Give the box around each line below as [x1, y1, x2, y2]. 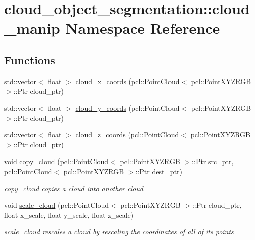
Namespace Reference [65, 18, 220, 38]
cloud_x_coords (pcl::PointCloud [75, 75, 180, 86]
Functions [4, 52, 55, 67]
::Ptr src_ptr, [192, 156, 234, 167]
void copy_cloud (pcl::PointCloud [4, 156, 109, 167]
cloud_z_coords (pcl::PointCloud [75, 129, 179, 140]
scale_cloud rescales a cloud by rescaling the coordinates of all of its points [4, 226, 234, 237]
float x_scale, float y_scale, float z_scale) [4, 209, 134, 220]
